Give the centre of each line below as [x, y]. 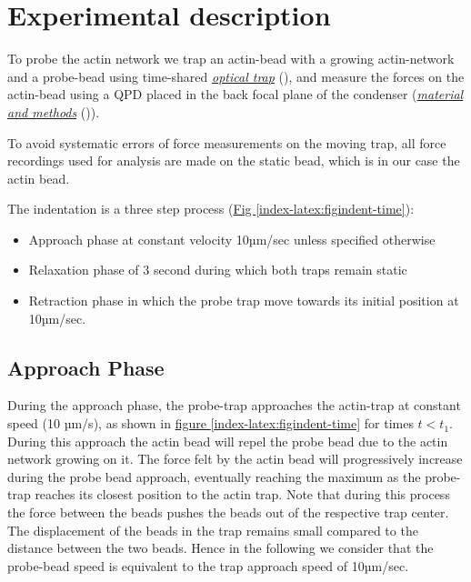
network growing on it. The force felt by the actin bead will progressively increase [235, 459]
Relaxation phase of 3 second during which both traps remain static [218, 270]
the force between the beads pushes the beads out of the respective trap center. [228, 512]
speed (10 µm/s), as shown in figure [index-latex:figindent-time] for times [210, 423]
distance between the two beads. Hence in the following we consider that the [220, 548]
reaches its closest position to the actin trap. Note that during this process [242, 494]
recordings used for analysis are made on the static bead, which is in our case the [234, 161]
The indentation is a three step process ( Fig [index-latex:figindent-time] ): [211, 209]
